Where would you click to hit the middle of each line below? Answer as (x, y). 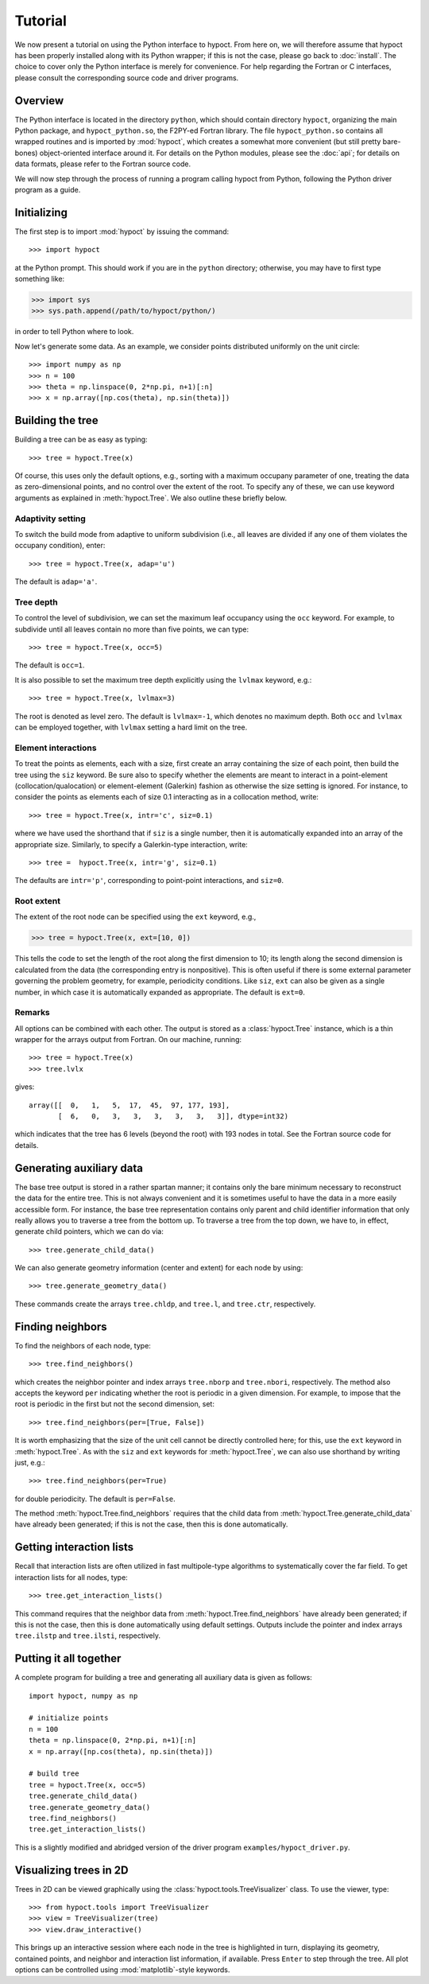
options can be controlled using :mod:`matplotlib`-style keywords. (122, 1970)
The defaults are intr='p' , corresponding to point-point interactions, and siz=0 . (149, 881)
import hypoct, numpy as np (83, 1696)
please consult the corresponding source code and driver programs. (127, 78)
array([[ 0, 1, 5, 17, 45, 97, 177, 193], (129, 1105)
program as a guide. (48, 189)
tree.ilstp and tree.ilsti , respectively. (87, 1636)
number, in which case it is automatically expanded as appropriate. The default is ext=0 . (160, 992)
